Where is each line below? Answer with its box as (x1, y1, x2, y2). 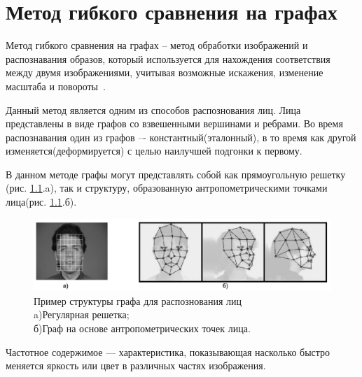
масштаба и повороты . (6, 78, 106, 93)
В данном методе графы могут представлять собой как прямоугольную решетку (6, 166, 346, 181)
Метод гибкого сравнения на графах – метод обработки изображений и (6, 38, 308, 52)
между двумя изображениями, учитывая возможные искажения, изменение (6, 65, 323, 80)
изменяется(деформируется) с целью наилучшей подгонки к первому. (6, 143, 302, 158)
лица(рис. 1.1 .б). (6, 194, 77, 209)
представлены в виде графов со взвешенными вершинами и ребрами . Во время (6, 116, 343, 131)
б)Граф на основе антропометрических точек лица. (34, 320, 251, 335)
